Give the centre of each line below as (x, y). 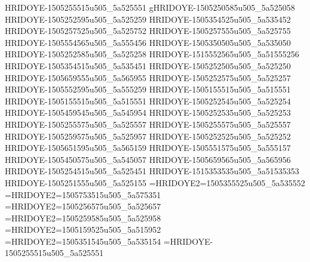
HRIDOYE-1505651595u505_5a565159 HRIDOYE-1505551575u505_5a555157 (148, 148)
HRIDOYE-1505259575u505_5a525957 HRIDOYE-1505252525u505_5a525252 (148, 136)
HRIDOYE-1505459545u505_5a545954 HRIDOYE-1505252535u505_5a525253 (148, 112)
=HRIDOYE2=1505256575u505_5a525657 (83, 206)
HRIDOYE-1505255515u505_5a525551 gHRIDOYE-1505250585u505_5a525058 (150, 7)
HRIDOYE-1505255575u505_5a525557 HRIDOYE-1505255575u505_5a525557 (148, 124)
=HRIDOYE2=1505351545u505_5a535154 (83, 241)
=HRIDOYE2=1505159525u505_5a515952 (83, 229)
